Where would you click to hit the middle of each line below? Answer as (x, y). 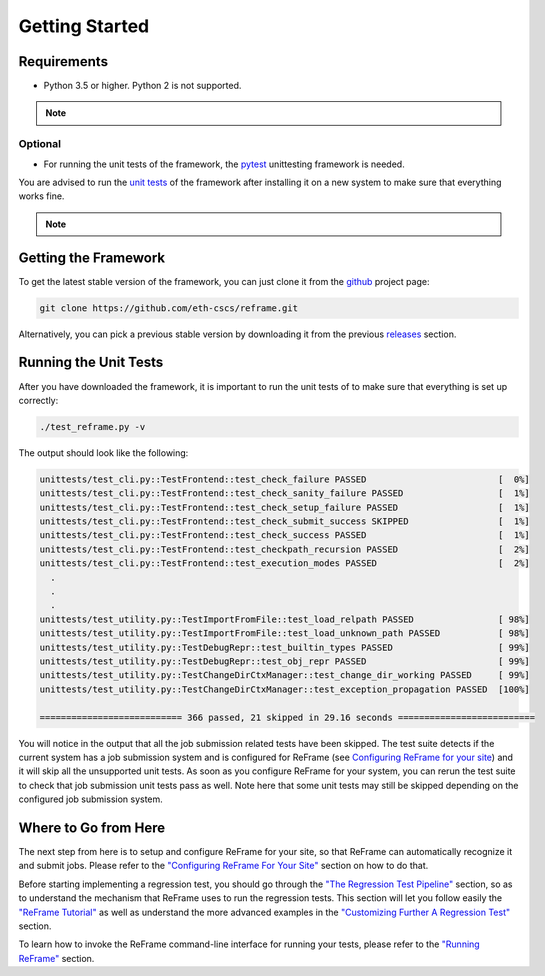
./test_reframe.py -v (92, 426)
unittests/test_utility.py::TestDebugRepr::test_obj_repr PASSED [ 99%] (284, 661)
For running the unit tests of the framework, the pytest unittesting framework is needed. (224, 164)
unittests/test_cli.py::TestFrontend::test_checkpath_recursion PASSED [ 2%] (284, 549)
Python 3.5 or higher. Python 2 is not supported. (142, 86)
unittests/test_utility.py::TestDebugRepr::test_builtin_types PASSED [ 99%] (284, 647)
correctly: (38, 400)
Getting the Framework (91, 257)
